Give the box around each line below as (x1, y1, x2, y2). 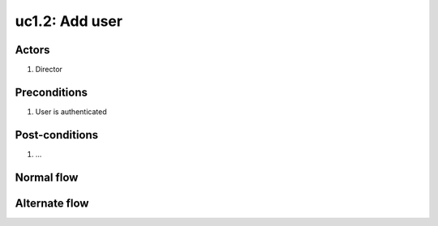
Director (35, 65, 62, 75)
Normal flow (15, 170, 79, 184)
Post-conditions (15, 128, 99, 142)
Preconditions (15, 85, 88, 99)
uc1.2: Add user (15, 12, 123, 30)
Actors (15, 43, 50, 57)
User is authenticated (35, 106, 107, 117)
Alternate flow (15, 196, 89, 210)
